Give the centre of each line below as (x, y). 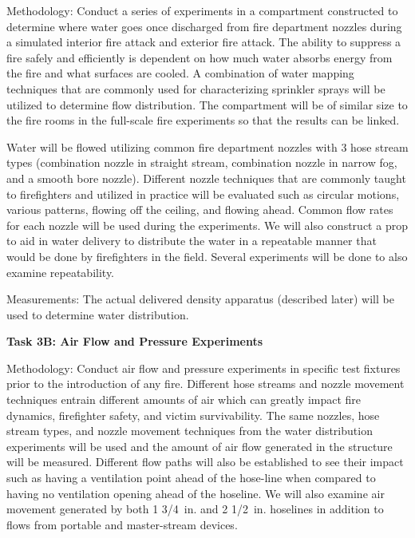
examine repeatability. (61, 272)
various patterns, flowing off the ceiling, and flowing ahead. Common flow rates (200, 210)
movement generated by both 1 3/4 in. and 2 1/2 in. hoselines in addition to (195, 509)
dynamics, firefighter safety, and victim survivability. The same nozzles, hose (193, 415)
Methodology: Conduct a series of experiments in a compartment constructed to (202, 10)
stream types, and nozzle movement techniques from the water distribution (190, 431)
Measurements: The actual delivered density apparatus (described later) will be (200, 299)
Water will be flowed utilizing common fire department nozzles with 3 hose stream (207, 146)
